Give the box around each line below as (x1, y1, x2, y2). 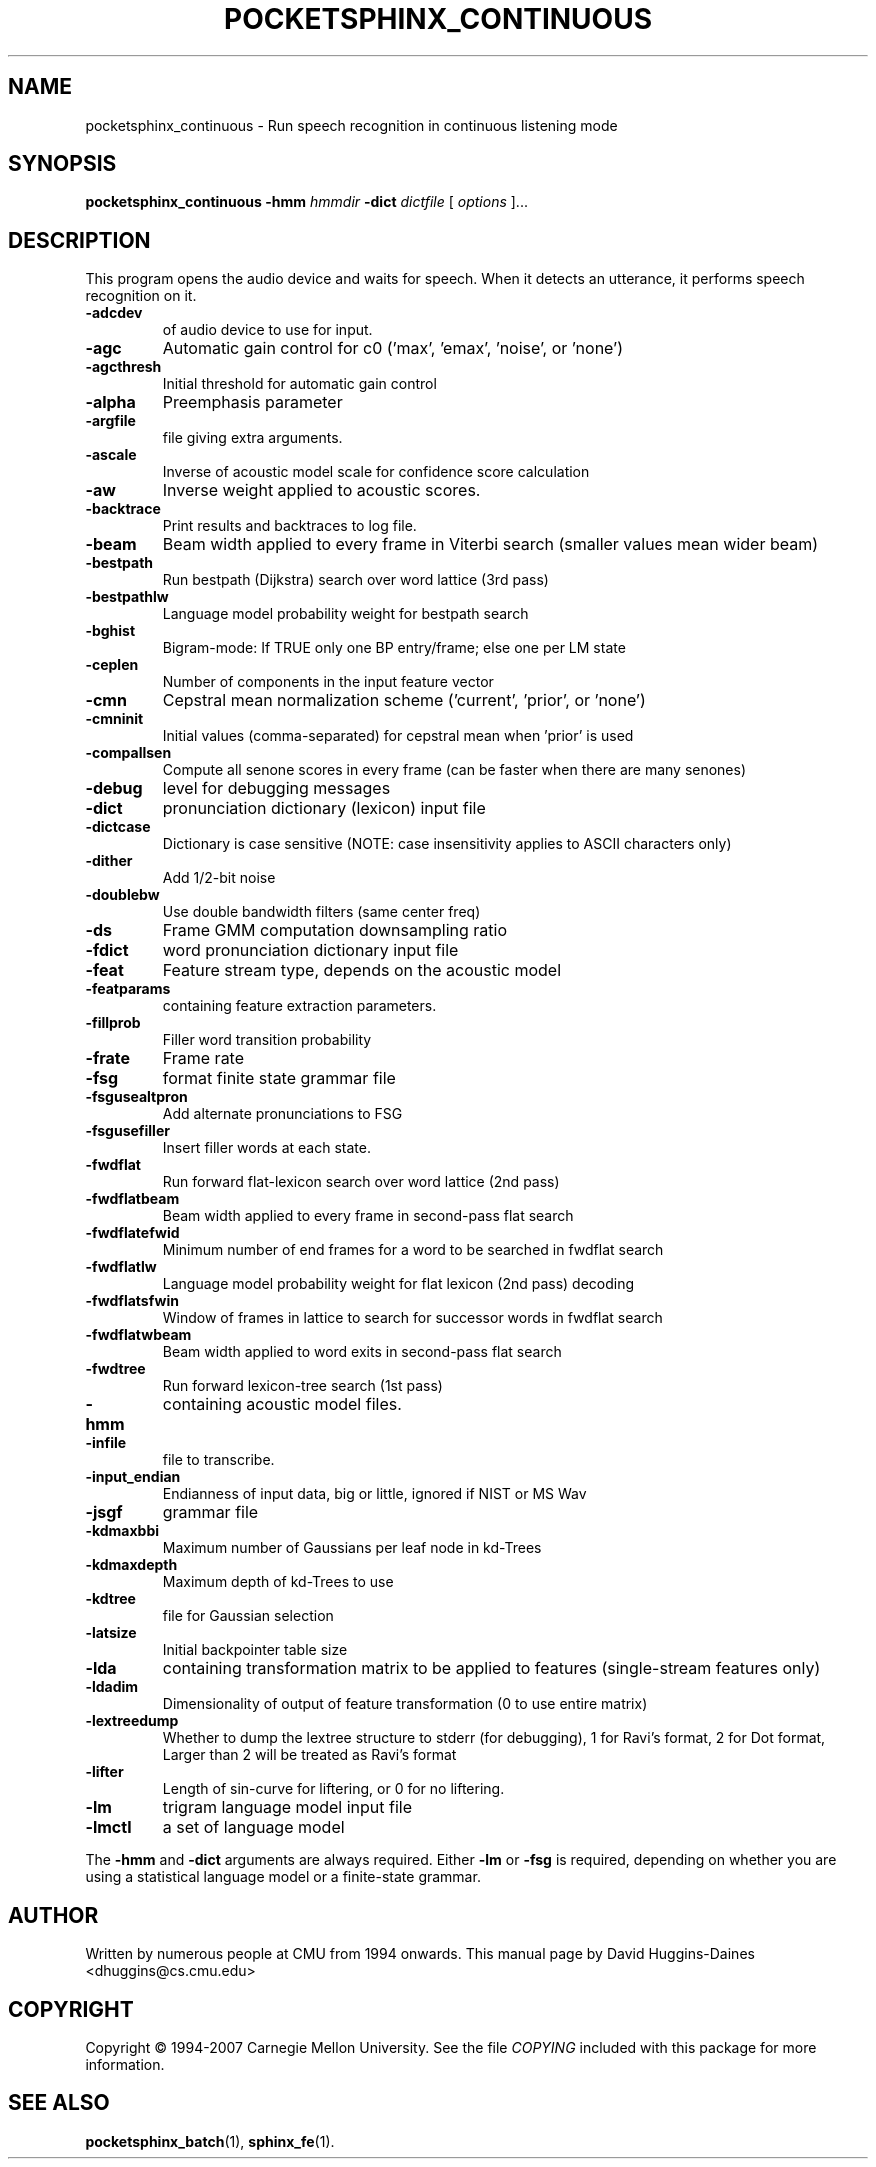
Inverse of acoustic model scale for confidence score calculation (162, 463, 590, 481)
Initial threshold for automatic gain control (162, 375, 437, 393)
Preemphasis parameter (162, 392, 343, 413)
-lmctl (85, 1817, 132, 1838)
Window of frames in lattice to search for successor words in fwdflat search (162, 1309, 663, 1327)
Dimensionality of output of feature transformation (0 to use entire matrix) (162, 1695, 648, 1713)
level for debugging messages (162, 778, 391, 799)
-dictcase (85, 818, 151, 836)
